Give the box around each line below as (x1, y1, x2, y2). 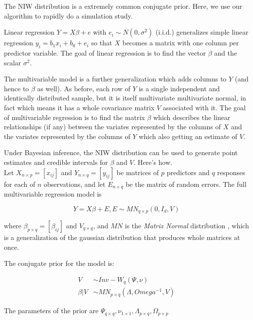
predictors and (166, 167, 210, 177)
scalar (4, 57, 21, 67)
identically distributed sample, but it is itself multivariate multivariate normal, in (4, 93, 246, 103)
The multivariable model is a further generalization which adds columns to (4, 74, 227, 84)
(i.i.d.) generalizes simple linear (155, 27, 249, 37)
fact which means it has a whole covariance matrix (4, 102, 155, 112)
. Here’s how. (133, 157, 172, 167)
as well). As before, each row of (37, 83, 130, 93)
